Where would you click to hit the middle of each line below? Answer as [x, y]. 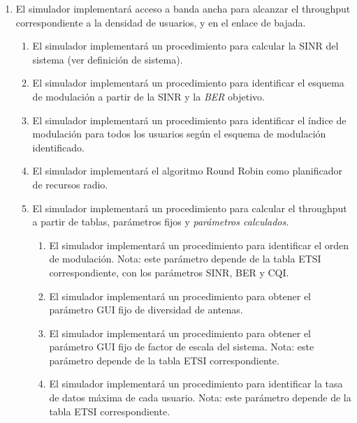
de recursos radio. [70, 184]
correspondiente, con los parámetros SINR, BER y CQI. [169, 272]
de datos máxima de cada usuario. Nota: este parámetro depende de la [200, 398]
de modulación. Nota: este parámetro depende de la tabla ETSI [185, 259]
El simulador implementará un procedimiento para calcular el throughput [190, 208]
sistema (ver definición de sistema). [108, 59]
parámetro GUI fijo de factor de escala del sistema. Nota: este [182, 347]
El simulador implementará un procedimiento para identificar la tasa [196, 384]
